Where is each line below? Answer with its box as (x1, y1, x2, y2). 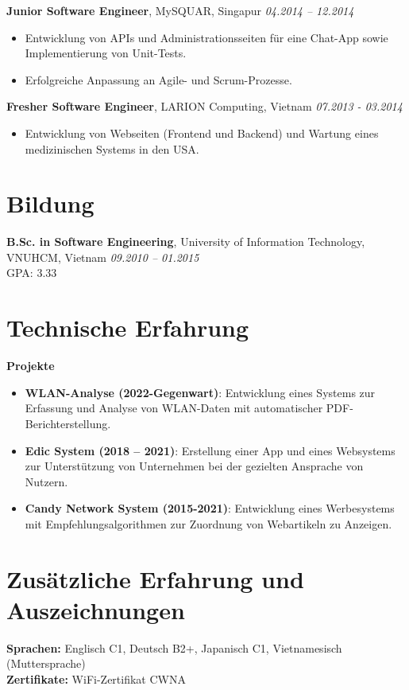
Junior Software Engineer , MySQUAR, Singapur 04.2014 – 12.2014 (6, 2, 354, 18)
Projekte (6, 357, 55, 374)
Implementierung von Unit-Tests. (25, 45, 187, 61)
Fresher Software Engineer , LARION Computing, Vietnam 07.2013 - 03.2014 (6, 98, 403, 115)
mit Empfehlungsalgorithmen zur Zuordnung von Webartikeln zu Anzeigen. (25, 515, 392, 532)
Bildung (6, 187, 95, 220)
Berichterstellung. (25, 415, 111, 431)
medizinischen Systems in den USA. (25, 140, 199, 157)
